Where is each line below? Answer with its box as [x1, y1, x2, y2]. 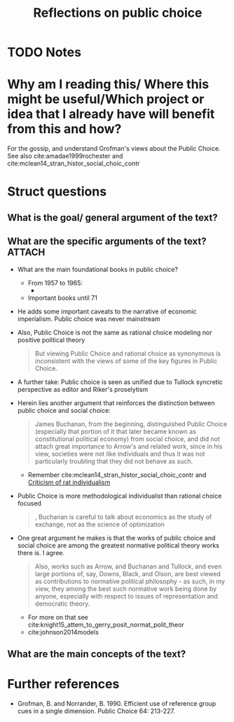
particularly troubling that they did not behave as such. [34, 457, 193, 465]
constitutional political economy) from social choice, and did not [34, 435, 221, 443]
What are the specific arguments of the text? [7, 236, 207, 247]
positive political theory [17, 335, 85, 344]
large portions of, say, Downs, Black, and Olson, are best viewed [34, 569, 221, 578]
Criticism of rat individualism [27, 478, 111, 486]
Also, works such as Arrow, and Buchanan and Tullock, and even [34, 562, 222, 571]
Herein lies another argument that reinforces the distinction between [17, 398, 215, 407]
